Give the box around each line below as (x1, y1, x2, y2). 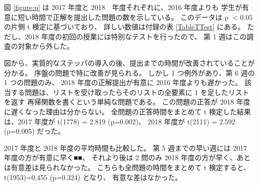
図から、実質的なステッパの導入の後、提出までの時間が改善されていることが (4, 57, 255, 68)
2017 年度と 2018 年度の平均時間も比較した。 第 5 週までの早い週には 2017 (4, 142, 247, 153)
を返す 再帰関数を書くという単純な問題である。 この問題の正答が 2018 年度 (4, 96, 251, 107)
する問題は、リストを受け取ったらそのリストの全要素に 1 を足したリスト (10, 87, 250, 97)
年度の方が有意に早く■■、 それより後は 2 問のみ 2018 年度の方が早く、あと (4, 152, 251, 163)
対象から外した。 (17, 41, 74, 51)
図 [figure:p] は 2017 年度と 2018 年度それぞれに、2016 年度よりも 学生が (4, 2, 242, 12)
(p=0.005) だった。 (4, 126, 65, 136)
